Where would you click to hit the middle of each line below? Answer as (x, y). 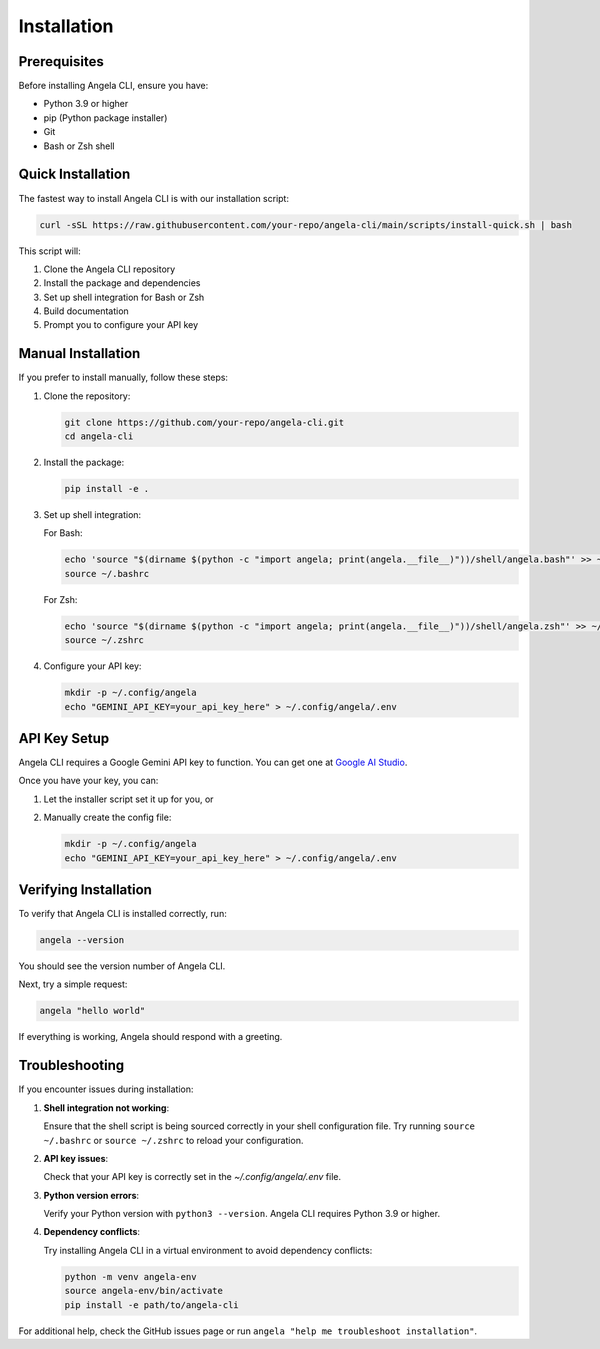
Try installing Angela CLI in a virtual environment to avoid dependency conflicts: (208, 1250)
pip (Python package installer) (105, 117)
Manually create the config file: (107, 817)
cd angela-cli (99, 436)
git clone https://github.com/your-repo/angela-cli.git (204, 422)
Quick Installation (74, 174)
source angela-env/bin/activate (144, 1291)
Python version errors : (91, 1195)
